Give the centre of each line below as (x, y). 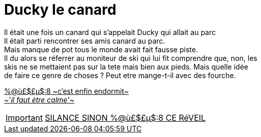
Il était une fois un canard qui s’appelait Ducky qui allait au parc (110, 32)
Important (24, 117)
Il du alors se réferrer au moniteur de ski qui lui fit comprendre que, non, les (131, 58)
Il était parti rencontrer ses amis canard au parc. (85, 41)
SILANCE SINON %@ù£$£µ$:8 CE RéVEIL (125, 117)
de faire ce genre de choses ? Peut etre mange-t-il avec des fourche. (120, 75)
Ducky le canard (60, 10)
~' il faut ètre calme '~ (39, 99)
